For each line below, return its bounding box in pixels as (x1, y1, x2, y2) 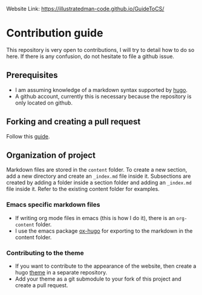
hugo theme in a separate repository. (15, 268, 108, 276)
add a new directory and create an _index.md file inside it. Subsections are (6, 172, 191, 180)
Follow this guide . (6, 132, 50, 140)
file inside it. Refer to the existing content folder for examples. (6, 186, 160, 193)
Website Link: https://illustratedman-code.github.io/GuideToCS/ (6, 5, 165, 12)
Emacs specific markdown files (6, 201, 100, 209)
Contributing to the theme (6, 248, 85, 257)
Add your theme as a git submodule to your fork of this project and (15, 275, 181, 282)
